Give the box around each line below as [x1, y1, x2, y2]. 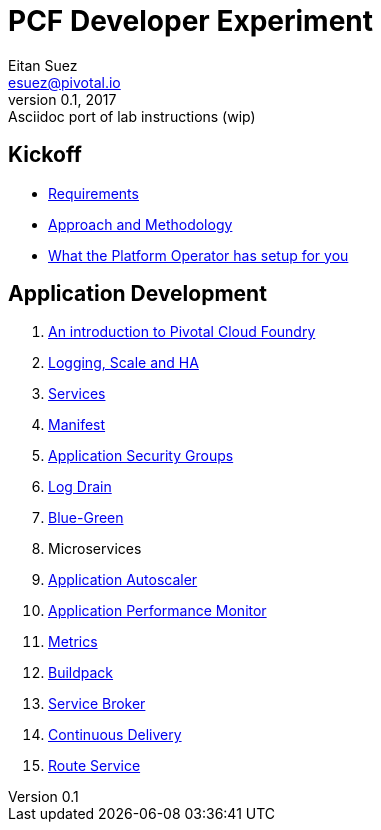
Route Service [48, 757, 141, 775]
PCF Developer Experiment [8, 4, 374, 38]
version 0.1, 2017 [8, 90, 117, 108]
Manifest [48, 416, 106, 434]
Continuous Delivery [48, 726, 182, 744]
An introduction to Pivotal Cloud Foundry [48, 323, 316, 341]
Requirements [48, 184, 139, 202]
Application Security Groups [48, 447, 234, 465]
